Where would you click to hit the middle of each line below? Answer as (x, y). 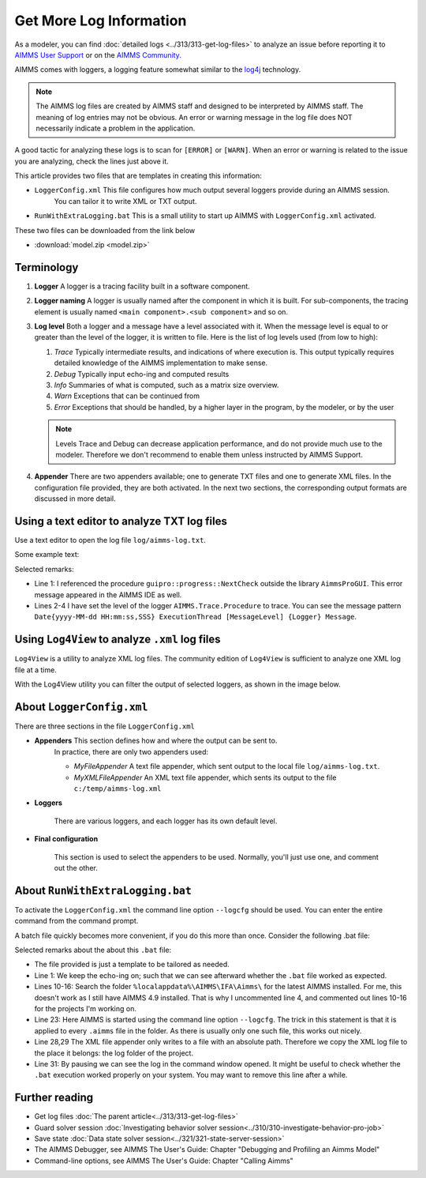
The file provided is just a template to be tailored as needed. (132, 965)
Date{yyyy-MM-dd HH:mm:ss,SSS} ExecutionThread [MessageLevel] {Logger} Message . (196, 617)
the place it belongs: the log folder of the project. (114, 1053)
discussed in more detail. (75, 499)
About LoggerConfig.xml (81, 707)
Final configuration (66, 839)
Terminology (47, 267)
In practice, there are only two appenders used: (131, 751)
